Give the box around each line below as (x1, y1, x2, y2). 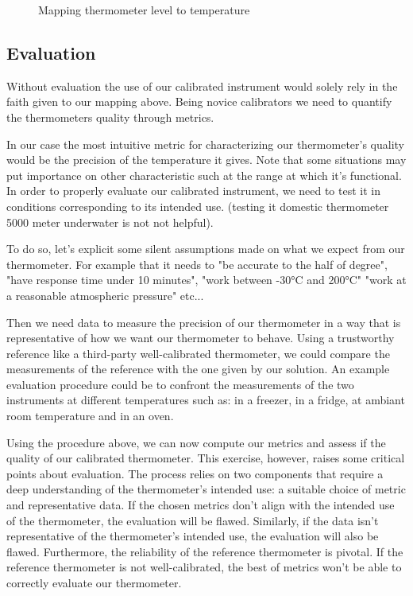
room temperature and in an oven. (6, 407, 174, 424)
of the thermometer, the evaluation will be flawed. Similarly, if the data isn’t (6, 512, 379, 528)
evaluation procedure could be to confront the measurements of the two (6, 376, 354, 392)
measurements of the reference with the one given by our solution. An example (6, 360, 390, 377)
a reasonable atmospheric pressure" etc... (6, 286, 204, 303)
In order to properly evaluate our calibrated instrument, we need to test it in (6, 182, 380, 199)
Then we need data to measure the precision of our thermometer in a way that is (6, 314, 401, 330)
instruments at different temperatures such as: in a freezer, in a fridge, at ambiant (6, 391, 405, 408)
